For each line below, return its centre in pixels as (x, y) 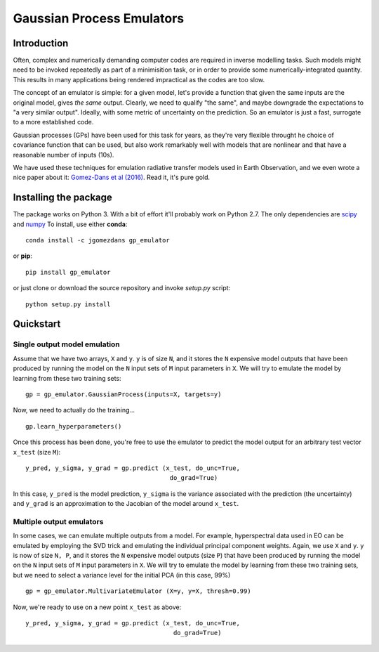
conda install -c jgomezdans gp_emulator (98, 240)
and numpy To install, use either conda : (70, 224)
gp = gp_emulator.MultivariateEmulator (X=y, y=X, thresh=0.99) (139, 591)
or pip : (23, 256)
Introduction (41, 43)
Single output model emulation (67, 344)
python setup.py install (68, 304)
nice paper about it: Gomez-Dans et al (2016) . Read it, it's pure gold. (112, 177)
